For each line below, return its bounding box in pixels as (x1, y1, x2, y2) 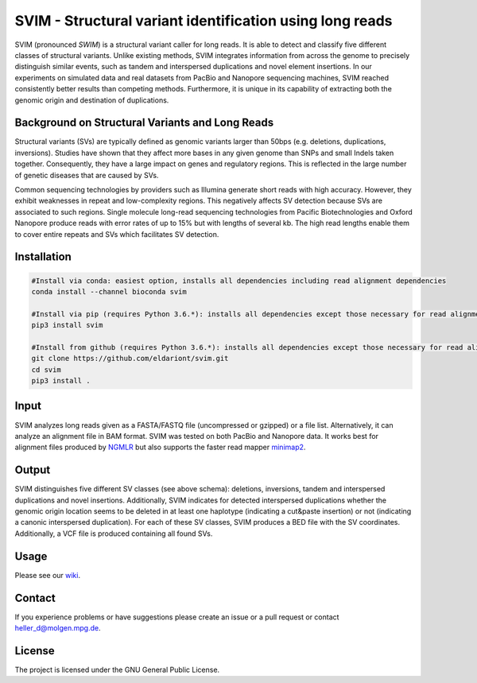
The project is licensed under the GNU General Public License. (14, 665, 220, 674)
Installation (14, 250, 72, 264)
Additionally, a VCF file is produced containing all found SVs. (14, 529, 213, 538)
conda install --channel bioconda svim (31, 287, 187, 296)
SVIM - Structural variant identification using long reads (14, 12, 393, 29)
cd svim (31, 365, 61, 374)
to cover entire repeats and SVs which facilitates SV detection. (14, 229, 219, 239)
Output (14, 464, 51, 477)
